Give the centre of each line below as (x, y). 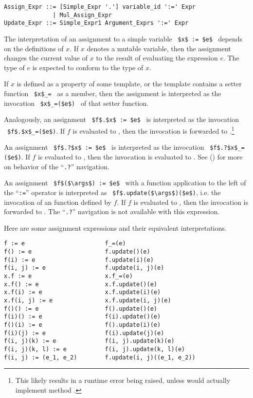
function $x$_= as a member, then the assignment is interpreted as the (113, 93)
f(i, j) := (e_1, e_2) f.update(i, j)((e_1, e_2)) (100, 357)
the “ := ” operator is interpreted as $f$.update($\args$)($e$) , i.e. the (112, 192)
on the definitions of (34, 48)
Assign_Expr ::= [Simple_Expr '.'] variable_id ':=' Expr (100, 7)
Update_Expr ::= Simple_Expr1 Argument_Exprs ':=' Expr (96, 23)
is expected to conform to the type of (88, 67)
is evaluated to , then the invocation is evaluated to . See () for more (140, 156)
